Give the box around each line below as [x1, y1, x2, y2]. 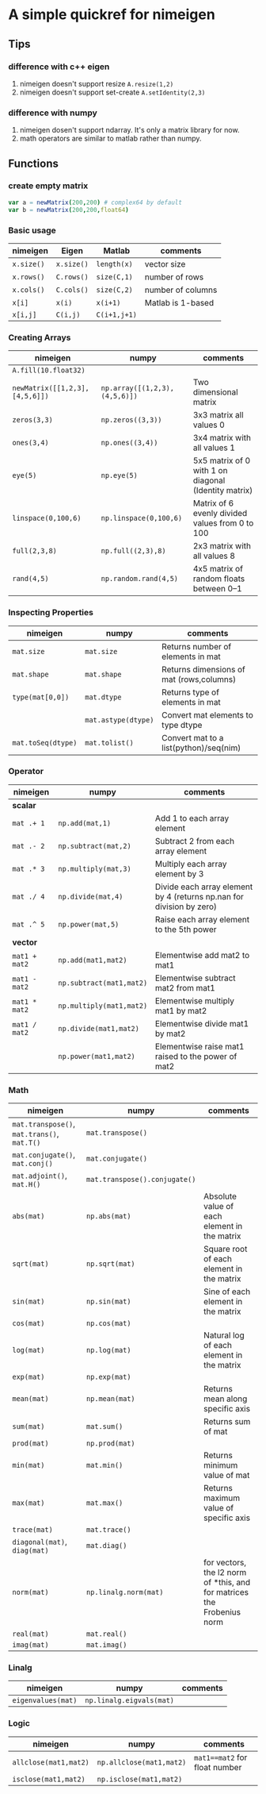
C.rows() [55, 272, 89, 281]
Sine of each [203, 1286, 251, 1297]
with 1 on [192, 465, 228, 476]
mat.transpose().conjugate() [85, 1175, 196, 1184]
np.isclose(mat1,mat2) [97, 1774, 183, 1784]
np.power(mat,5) [58, 919, 120, 929]
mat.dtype [84, 692, 122, 702]
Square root [203, 1244, 248, 1255]
